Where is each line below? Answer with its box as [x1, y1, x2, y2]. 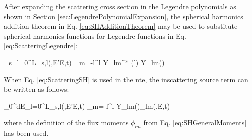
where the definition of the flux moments [4, 117, 129, 128]
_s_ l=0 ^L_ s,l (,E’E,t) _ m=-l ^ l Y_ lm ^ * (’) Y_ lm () [4, 57, 165, 67]
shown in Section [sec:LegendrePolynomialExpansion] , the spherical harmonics [4, 11, 243, 21]
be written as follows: [4, 84, 69, 94]
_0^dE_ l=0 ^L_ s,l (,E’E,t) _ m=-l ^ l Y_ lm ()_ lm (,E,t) [4, 100, 170, 111]
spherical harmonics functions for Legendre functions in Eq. [4, 30, 186, 41]
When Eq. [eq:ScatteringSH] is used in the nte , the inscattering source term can [4, 74, 248, 84]
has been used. [4, 128, 49, 138]
